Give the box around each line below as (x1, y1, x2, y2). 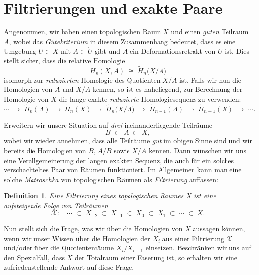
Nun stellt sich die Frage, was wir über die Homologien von (4, 223, 183, 233)
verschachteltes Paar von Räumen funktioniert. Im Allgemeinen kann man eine (4, 165, 242, 175)
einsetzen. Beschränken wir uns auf (145, 243, 251, 253)
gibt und (94, 46, 121, 56)
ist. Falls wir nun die (179, 74, 242, 84)
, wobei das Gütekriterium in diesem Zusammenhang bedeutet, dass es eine (9, 36, 236, 46)
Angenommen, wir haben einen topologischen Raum (4, 27, 161, 37)
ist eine (194, 191, 216, 201)
